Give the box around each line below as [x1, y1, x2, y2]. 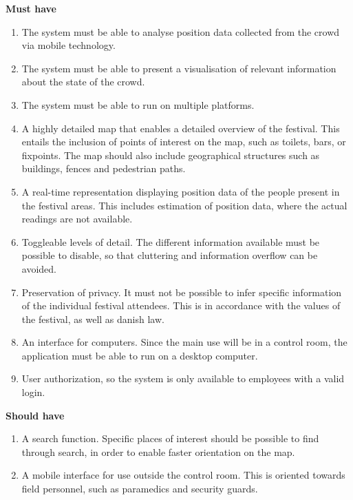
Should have [6, 408, 65, 422]
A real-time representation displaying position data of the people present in [21, 184, 340, 198]
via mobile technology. [21, 38, 116, 52]
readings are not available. [21, 211, 133, 226]
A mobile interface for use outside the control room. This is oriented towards [21, 468, 345, 482]
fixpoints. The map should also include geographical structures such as [21, 147, 320, 162]
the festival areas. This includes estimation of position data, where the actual [21, 198, 347, 212]
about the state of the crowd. [21, 74, 145, 89]
